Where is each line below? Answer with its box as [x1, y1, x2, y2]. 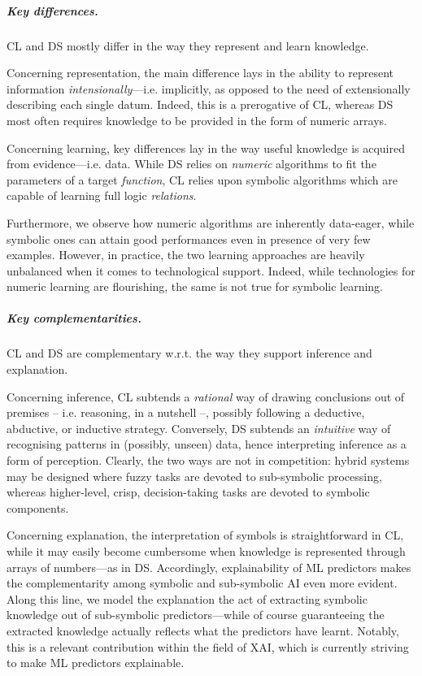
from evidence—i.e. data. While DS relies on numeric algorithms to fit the [7, 155, 376, 172]
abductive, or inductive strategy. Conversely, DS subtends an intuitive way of [7, 419, 391, 436]
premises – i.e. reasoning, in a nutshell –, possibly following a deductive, [7, 404, 365, 421]
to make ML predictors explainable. [7, 654, 185, 671]
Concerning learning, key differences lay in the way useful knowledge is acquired [7, 139, 405, 156]
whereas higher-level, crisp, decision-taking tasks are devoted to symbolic [7, 483, 370, 500]
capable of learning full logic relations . [7, 187, 197, 204]
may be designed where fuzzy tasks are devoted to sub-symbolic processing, [7, 467, 382, 484]
